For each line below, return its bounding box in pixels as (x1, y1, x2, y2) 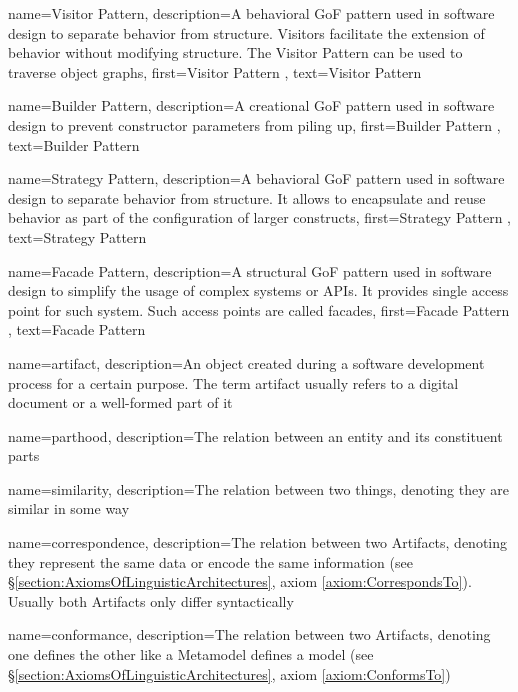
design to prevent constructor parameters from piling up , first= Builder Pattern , (8, 114, 501, 135)
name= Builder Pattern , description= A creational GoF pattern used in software (8, 95, 495, 116)
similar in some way (8, 498, 130, 519)
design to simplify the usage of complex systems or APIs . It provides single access (8, 280, 509, 301)
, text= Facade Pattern (8, 319, 146, 340)
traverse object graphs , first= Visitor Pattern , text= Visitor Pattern (8, 61, 422, 82)
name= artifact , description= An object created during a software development (8, 352, 485, 373)
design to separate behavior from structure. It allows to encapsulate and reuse (8, 187, 486, 208)
